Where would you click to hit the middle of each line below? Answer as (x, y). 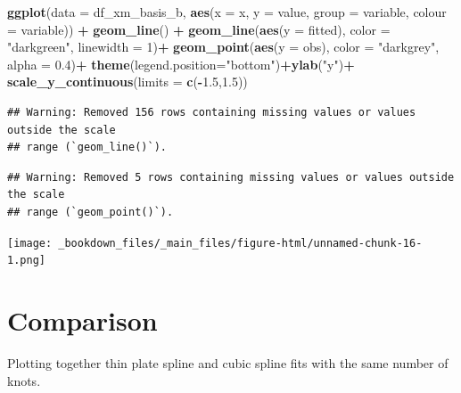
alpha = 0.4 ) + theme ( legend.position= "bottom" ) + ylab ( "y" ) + (181, 64)
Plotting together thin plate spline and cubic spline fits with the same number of (228, 362)
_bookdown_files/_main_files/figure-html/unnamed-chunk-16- (240, 243)
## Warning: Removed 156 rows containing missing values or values (212, 112)
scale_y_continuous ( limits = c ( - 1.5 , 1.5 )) (128, 82)
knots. (24, 380)
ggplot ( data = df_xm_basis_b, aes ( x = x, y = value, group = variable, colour (227, 12)
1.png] (26, 261)
